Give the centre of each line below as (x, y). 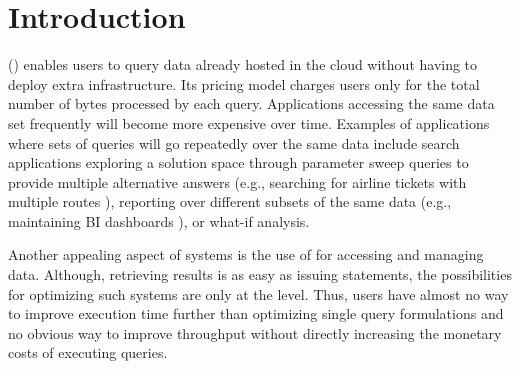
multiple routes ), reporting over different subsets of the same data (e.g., (230, 201)
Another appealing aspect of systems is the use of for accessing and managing (246, 254)
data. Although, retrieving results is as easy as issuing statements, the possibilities (260, 274)
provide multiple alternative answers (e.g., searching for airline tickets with (237, 181)
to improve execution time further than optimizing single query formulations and (256, 313)
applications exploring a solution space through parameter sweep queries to (238, 162)
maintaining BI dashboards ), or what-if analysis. (159, 220)
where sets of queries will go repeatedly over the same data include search (234, 142)
